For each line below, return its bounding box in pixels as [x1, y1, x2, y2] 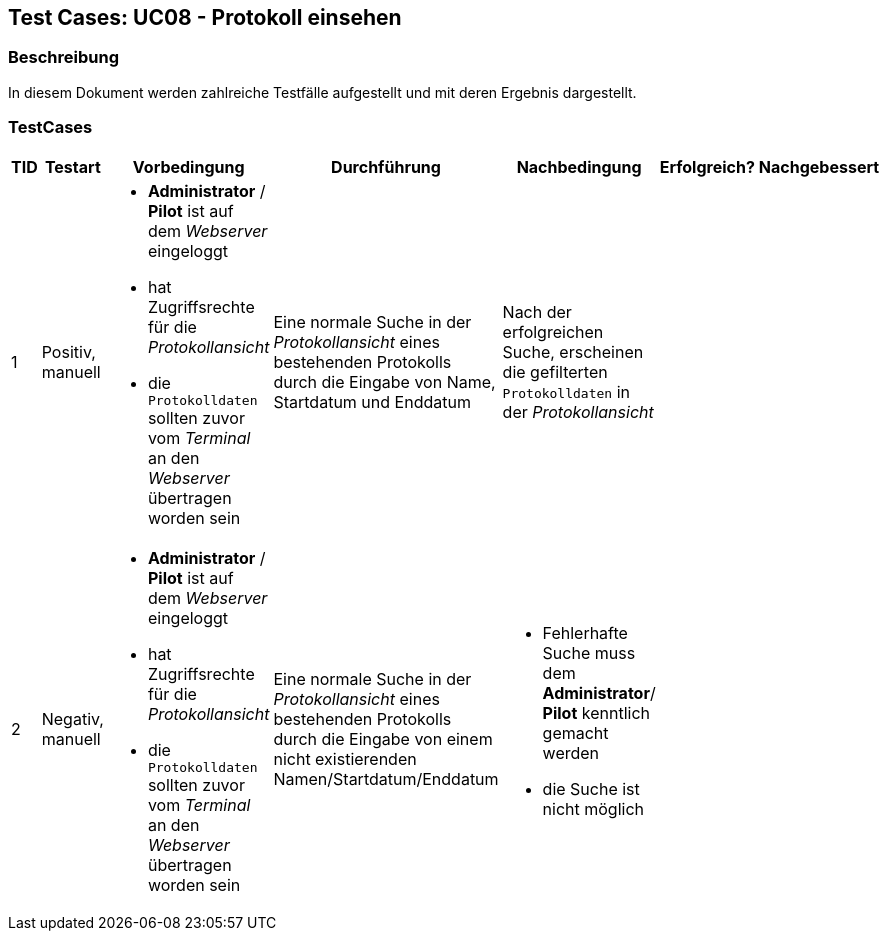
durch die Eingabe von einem [273, 729, 493, 750]
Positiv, [41, 342, 96, 363]
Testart [44, 156, 101, 177]
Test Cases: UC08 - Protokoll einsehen [8, 5, 402, 30]
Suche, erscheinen [502, 342, 644, 363]
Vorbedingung [132, 156, 245, 177]
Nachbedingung [516, 156, 642, 177]
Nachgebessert [758, 156, 880, 177]
